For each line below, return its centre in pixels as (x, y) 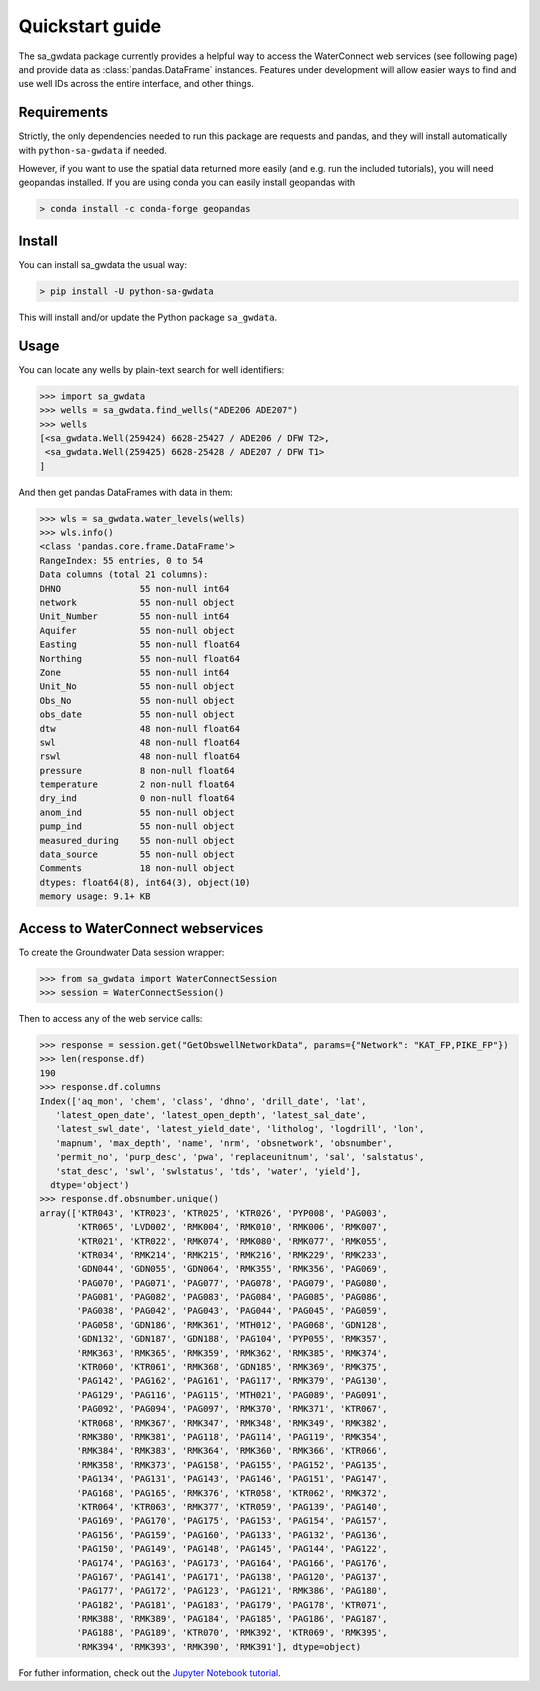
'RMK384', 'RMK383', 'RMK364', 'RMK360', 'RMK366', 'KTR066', (232, 1451)
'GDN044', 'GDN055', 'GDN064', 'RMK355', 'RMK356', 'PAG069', (232, 1269)
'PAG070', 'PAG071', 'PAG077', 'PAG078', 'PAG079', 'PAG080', (232, 1283)
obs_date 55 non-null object (137, 714)
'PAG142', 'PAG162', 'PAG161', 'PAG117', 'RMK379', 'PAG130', (232, 1381)
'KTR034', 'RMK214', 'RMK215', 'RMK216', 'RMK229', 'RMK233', (232, 1254)
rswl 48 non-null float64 (139, 756)
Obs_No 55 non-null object (137, 700)
